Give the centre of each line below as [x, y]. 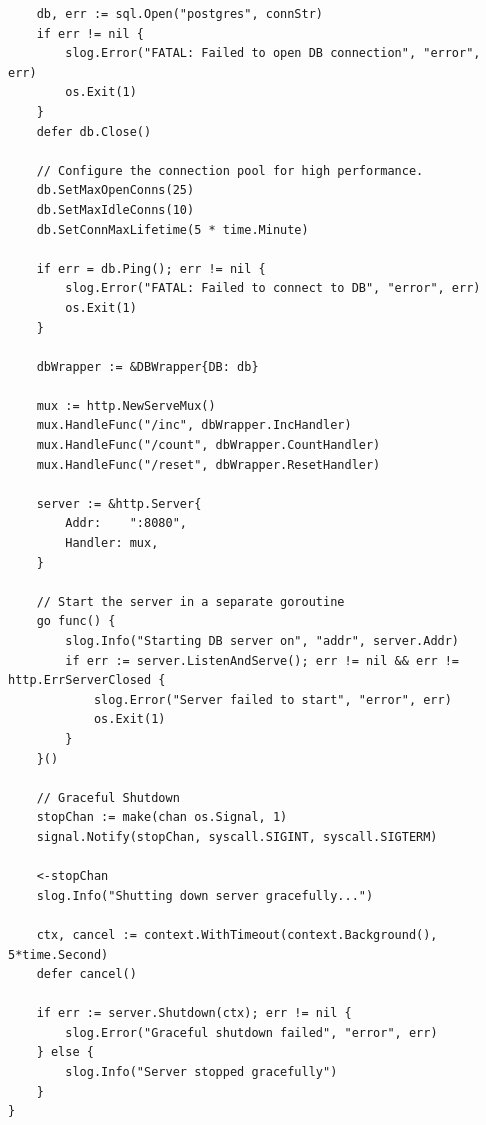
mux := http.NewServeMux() [126, 405]
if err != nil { [90, 33]
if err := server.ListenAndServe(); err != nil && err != [262, 660]
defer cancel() [86, 974]
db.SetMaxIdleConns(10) [115, 209]
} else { [65, 1052]
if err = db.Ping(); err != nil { [151, 268]
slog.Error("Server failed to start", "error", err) [272, 699]
